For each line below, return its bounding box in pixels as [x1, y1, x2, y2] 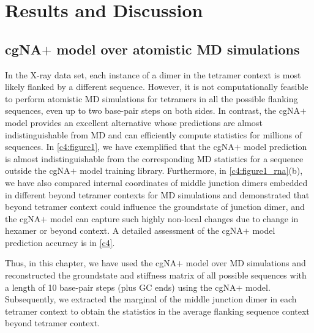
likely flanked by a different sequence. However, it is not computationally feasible [5, 80, 308, 93]
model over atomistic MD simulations [56, 39, 300, 58]
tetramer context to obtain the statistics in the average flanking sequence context [5, 304, 310, 317]
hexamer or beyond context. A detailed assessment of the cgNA [5, 224, 243, 237]
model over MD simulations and [185, 256, 306, 269]
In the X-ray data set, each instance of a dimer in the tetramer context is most [5, 68, 301, 81]
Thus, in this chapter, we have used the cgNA [5, 256, 177, 269]
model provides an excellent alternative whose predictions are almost [5, 116, 263, 129]
